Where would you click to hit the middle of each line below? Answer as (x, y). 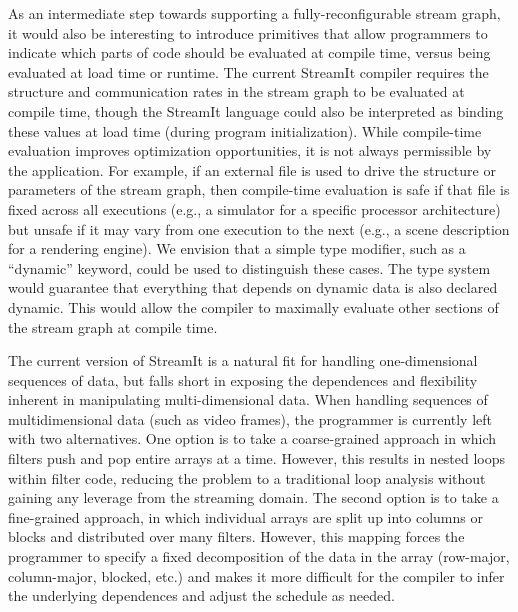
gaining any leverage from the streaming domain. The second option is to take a (253, 497)
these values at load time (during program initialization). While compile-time (245, 130)
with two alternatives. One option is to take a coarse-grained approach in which (252, 438)
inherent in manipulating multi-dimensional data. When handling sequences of (248, 399)
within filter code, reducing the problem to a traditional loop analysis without (247, 477)
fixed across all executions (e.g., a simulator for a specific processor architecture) (254, 208)
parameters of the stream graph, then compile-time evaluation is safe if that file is (259, 189)
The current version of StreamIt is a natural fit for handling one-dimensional (243, 360)
